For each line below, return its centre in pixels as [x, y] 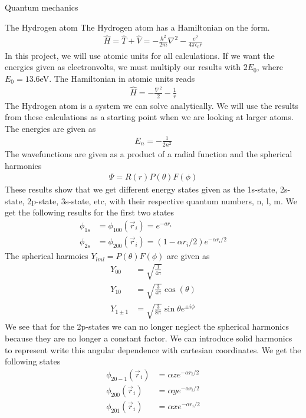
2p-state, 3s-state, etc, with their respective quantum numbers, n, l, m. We [162, 200]
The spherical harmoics [47, 256]
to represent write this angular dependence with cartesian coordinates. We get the [153, 349]
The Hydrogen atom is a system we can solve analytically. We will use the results [152, 105]
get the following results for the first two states [90, 212]
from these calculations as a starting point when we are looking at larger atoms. [149, 117]
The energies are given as [50, 128]
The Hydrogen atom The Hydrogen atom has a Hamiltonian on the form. [137, 27]
